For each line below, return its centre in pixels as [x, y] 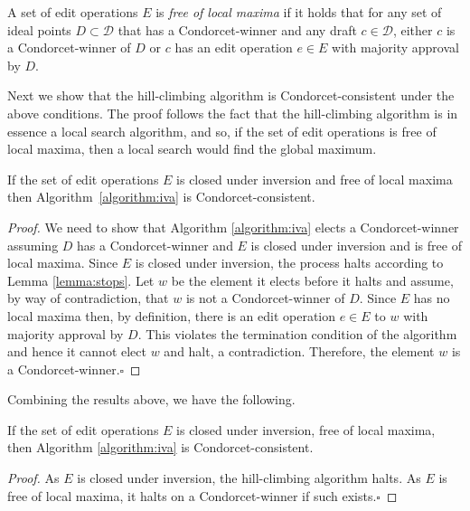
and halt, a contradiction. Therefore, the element [299, 351]
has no [432, 298]
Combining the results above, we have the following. [151, 399]
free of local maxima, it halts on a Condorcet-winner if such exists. [192, 495]
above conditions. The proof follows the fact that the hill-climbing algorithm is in [233, 113]
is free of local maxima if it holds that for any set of [299, 12]
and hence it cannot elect [77, 351]
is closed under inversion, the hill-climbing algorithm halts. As [249, 478]
